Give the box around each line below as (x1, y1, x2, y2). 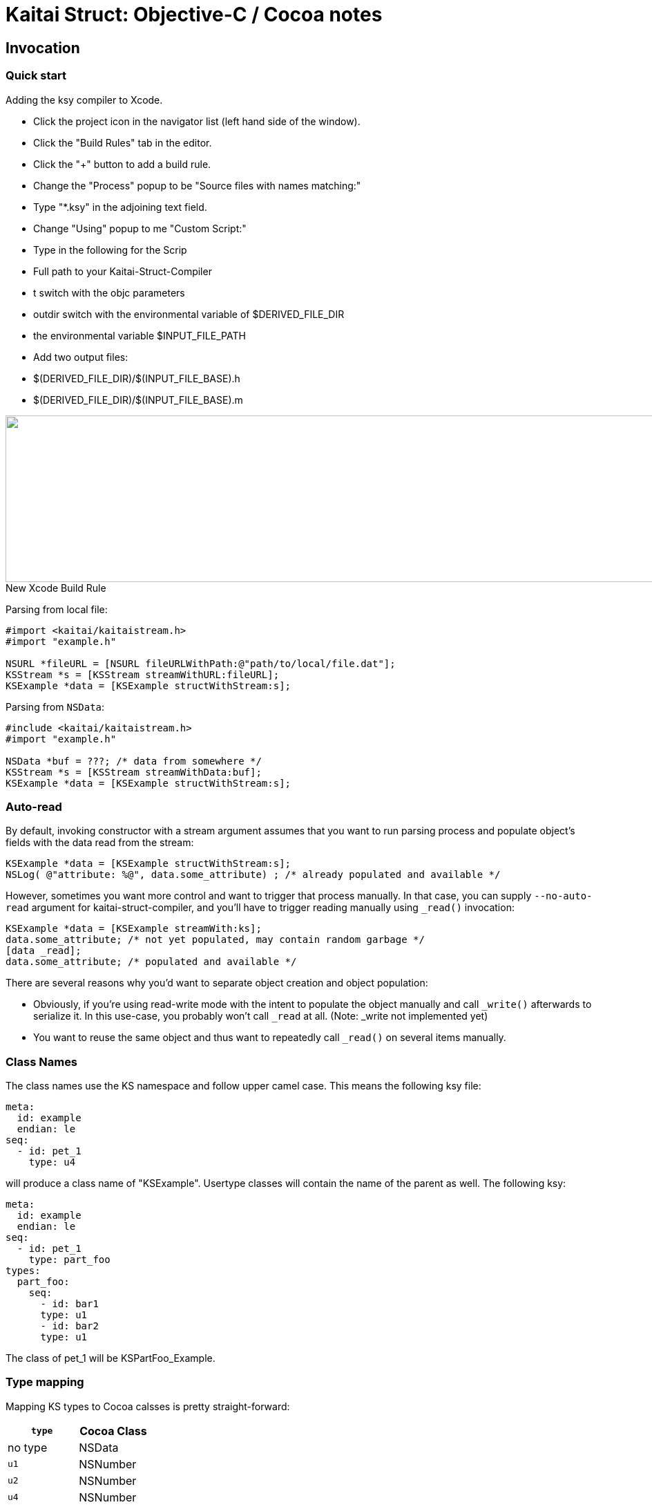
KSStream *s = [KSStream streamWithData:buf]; (6, 766, 262, 778)
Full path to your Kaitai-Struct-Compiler (33, 265, 212, 277)
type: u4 (28, 1157, 76, 1168)
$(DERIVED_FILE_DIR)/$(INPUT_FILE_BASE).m (33, 393, 243, 406)
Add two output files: (33, 350, 128, 363)
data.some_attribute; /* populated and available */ (6, 956, 297, 968)
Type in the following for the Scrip (33, 243, 187, 256)
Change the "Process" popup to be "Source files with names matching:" (33, 179, 361, 191)
